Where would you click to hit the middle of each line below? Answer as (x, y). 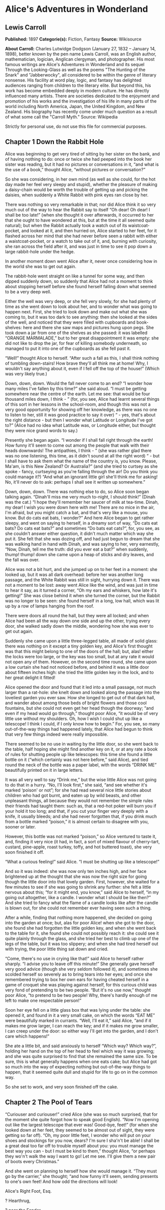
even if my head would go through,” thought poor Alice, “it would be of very (82, 713)
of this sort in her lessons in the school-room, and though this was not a (78, 404)
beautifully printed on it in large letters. (44, 770)
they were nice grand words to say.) (41, 430)
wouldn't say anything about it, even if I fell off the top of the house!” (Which (82, 368)
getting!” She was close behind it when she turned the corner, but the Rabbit (82, 595)
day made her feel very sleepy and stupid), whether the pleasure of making (81, 184)
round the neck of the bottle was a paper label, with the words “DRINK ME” (81, 765)
